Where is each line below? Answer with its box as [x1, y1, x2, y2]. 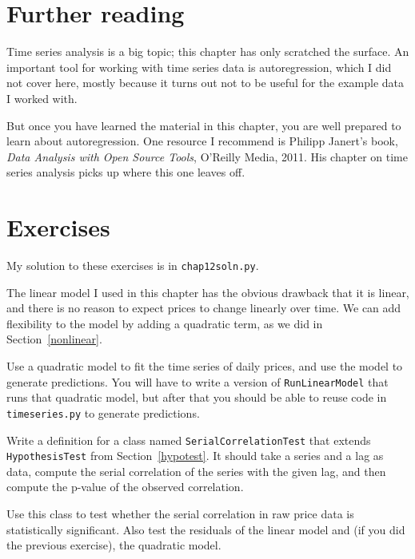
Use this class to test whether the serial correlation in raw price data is [6, 505, 354, 522]
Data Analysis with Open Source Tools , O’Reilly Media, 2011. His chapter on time [6, 148, 408, 165]
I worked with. [6, 89, 78, 106]
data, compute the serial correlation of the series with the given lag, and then [6, 462, 386, 479]
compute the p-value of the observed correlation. [6, 478, 244, 495]
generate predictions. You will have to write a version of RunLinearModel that [6, 373, 389, 390]
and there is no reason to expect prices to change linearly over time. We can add [6, 299, 401, 316]
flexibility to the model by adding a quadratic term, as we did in [6, 315, 323, 331]
